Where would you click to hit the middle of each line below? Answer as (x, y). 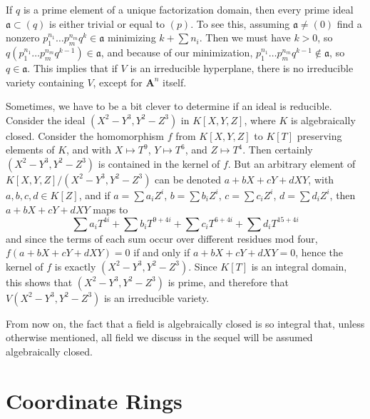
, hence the (319, 252)
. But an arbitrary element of (292, 163)
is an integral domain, (299, 266)
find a (349, 23)
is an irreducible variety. (156, 297)
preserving (319, 135)
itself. (174, 82)
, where (260, 120)
